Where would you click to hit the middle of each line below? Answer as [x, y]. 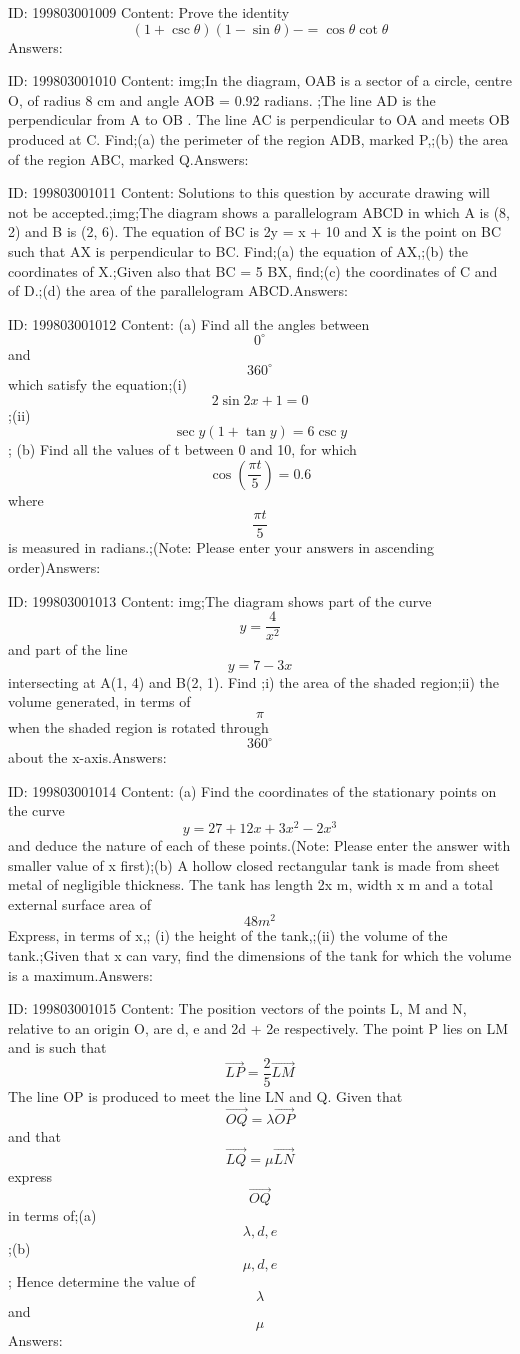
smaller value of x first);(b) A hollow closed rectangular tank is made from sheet [254, 864]
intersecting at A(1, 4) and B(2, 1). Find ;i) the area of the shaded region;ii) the [254, 681]
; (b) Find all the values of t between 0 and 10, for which [182, 449]
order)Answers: [54, 566]
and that [34, 1135]
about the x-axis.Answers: [87, 757]
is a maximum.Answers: [80, 974]
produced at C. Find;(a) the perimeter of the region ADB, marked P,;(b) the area [258, 138]
